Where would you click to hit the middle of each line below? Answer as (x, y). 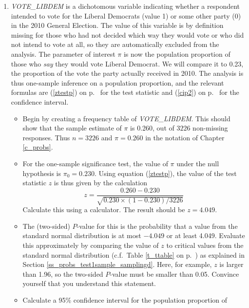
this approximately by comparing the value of (91, 245)
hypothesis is (42, 173)
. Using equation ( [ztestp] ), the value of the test (165, 173)
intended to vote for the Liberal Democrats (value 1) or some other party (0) (126, 15)
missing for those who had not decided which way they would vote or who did (127, 34)
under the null (198, 163)
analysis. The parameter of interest (63, 54)
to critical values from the (205, 245)
